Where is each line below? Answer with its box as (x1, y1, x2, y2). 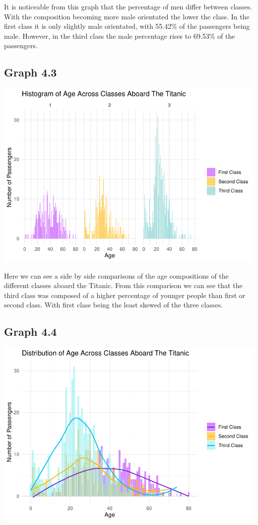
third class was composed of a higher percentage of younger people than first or (4, 290, 246, 300)
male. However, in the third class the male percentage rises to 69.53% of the (4, 30, 235, 41)
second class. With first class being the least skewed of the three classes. (4, 300, 223, 310)
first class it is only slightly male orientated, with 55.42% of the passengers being (4, 21, 250, 31)
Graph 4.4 (4, 324, 57, 339)
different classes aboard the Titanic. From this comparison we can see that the (4, 280, 243, 291)
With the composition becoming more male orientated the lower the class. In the (4, 11, 250, 21)
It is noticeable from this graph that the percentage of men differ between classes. (4, 1, 253, 11)
